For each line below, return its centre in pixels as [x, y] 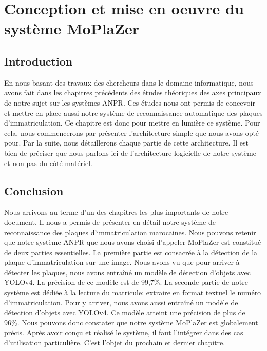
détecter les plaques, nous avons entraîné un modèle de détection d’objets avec [127, 272]
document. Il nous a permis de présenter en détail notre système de [110, 222]
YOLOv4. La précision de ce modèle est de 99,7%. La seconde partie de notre [126, 282]
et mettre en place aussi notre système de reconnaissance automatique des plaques [133, 112]
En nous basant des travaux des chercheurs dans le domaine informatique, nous [129, 82]
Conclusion [34, 190]
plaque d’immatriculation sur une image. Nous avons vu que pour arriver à [122, 262]
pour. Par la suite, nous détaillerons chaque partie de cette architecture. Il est [126, 143]
